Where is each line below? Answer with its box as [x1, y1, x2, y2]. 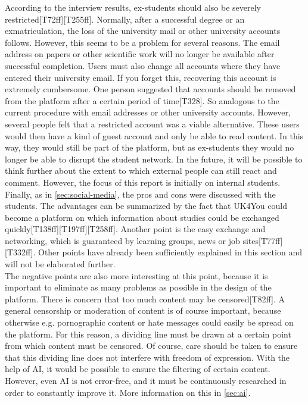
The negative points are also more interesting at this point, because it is [5, 269, 268, 282]
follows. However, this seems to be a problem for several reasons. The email [5, 36, 280, 48]
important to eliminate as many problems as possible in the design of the [5, 281, 272, 293]
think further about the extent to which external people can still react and [5, 164, 277, 177]
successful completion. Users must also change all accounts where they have [5, 59, 281, 71]
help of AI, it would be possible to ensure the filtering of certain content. [5, 363, 270, 375]
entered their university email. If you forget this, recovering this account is [5, 71, 276, 83]
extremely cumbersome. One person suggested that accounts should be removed [5, 83, 296, 95]
